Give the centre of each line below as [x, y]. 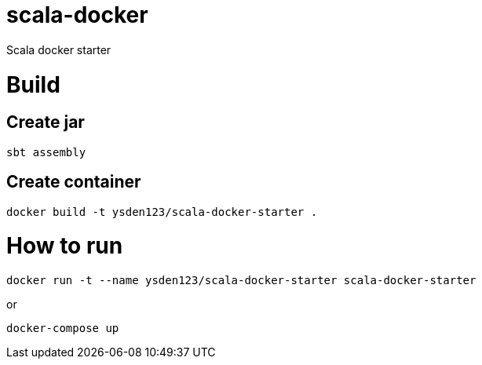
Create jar [46, 122]
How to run [65, 246]
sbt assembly [46, 152]
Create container [74, 182]
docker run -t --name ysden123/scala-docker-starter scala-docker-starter [241, 281]
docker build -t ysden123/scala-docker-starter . [162, 212]
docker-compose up [63, 328]
